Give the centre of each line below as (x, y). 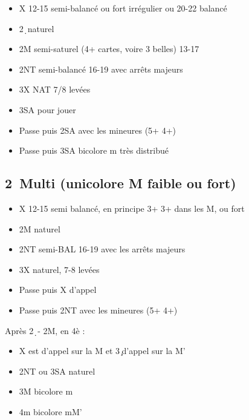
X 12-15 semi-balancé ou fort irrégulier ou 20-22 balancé (123, 8)
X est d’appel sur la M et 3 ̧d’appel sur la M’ (102, 351)
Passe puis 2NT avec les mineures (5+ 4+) (98, 310)
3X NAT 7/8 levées (55, 89)
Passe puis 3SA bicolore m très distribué (94, 150)
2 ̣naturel (37, 28)
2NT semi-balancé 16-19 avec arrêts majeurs (101, 69)
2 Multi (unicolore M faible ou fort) (121, 183)
